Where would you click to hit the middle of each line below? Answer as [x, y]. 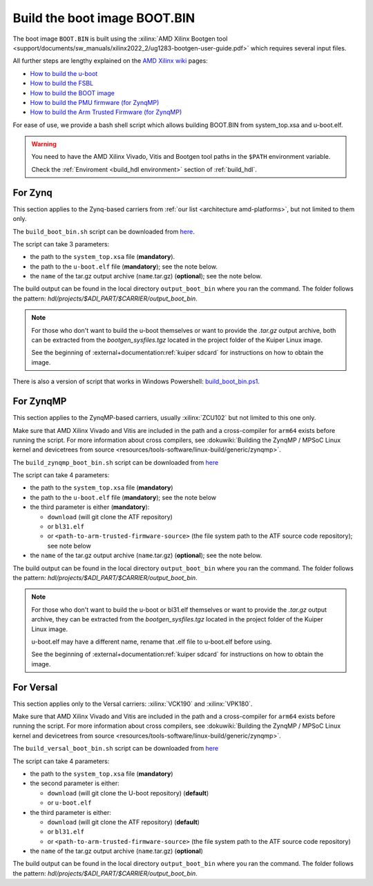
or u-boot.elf [69, 803]
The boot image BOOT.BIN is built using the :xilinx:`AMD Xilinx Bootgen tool [120, 39]
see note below [69, 546]
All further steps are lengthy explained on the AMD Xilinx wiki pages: [111, 61]
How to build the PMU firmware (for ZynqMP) [95, 102]
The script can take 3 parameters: [61, 244]
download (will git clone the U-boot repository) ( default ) [128, 793]
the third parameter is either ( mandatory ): [90, 507]
